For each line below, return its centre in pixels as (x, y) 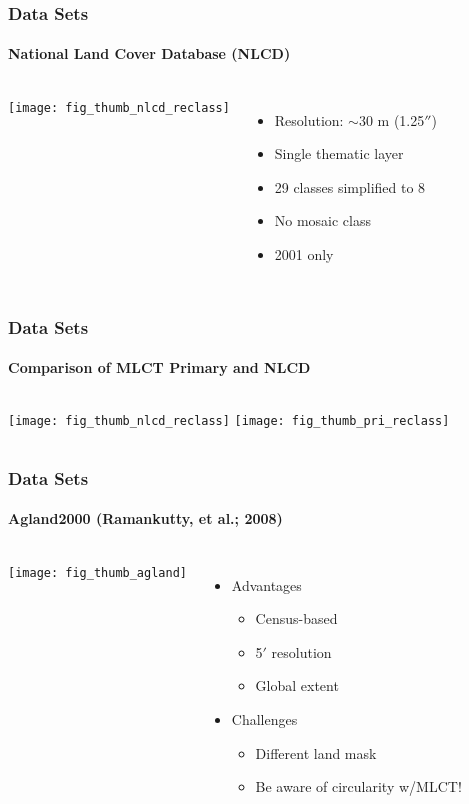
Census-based (296, 618)
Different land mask (316, 752)
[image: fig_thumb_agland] (97, 572)
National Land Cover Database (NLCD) (149, 53)
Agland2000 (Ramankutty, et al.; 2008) (145, 518)
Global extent (297, 685)
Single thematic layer (339, 153)
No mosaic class (322, 220)
